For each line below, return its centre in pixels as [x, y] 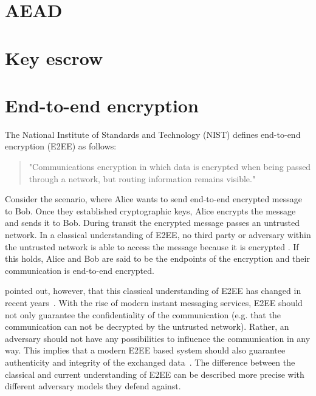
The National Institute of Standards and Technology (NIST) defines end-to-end [153, 134]
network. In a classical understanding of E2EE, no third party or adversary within [158, 235]
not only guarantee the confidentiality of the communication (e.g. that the [143, 314]
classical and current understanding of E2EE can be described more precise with [155, 374]
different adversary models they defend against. [93, 386]
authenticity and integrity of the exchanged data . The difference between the [150, 362]
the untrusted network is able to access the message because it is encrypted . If [152, 246]
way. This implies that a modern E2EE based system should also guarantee [145, 350]
